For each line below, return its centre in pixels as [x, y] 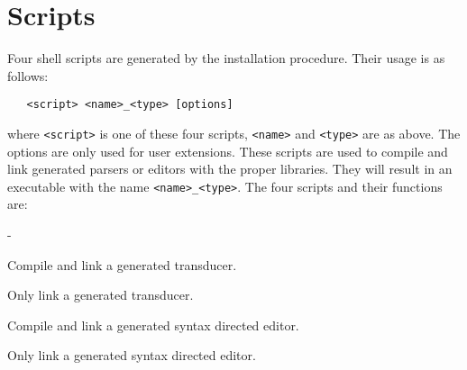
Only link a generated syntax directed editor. [132, 355]
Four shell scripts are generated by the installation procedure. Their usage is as [226, 58]
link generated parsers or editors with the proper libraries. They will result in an [230, 169]
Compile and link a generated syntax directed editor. [153, 325]
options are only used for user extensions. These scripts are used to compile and [228, 151]
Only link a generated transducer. [101, 295]
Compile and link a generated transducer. [122, 264]
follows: [28, 75]
